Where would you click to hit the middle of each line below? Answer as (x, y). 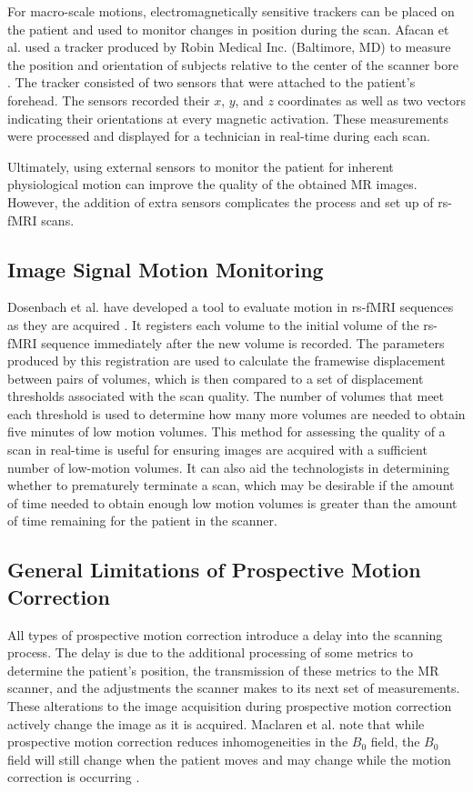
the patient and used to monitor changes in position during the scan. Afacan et (228, 29)
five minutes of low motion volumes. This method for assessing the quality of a (226, 431)
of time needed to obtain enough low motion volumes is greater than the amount (232, 502)
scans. (58, 220)
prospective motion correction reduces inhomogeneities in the (178, 742)
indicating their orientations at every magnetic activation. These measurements (228, 118)
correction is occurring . (74, 777)
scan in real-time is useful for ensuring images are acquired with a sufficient (217, 450)
